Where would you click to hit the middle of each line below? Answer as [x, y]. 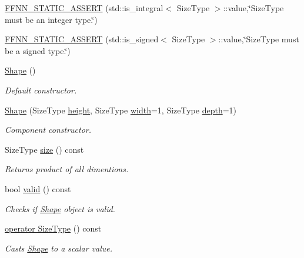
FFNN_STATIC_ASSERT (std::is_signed [82, 39]
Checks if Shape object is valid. [60, 208]
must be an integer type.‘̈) [51, 19]
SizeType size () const [44, 149]
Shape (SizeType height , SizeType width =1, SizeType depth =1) [121, 110]
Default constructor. [41, 90]
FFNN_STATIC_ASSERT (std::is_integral [84, 8]
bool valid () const [38, 188]
